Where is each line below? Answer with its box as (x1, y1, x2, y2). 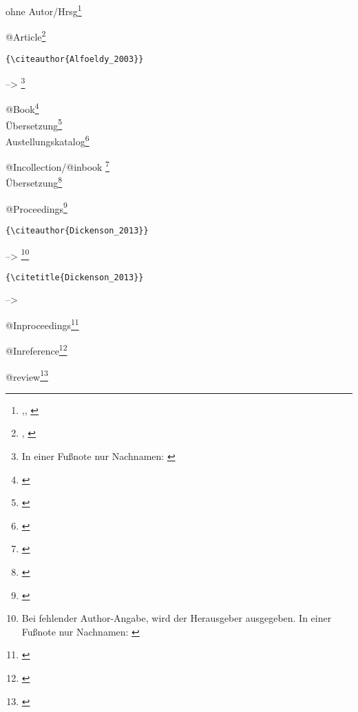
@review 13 (6, 367, 48, 384)
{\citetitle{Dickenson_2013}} (6, 272, 144, 282)
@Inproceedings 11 (6, 316, 79, 332)
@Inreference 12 (6, 342, 67, 357)
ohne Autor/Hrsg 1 (6, 2, 82, 18)
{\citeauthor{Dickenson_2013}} (6, 225, 149, 235)
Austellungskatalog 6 (6, 132, 89, 148)
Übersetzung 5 (6, 116, 63, 132)
